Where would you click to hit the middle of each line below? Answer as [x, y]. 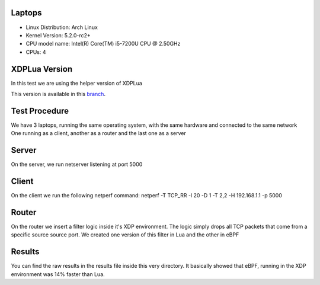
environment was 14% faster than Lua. [58, 274]
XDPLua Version [42, 69]
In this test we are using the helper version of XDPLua [76, 83]
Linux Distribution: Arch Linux [62, 27]
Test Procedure [40, 111]
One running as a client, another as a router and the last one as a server [98, 133]
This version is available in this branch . [58, 94]
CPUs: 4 [36, 52]
